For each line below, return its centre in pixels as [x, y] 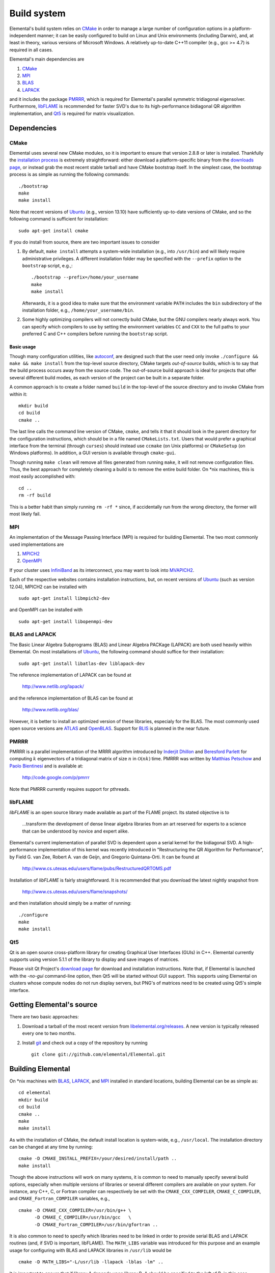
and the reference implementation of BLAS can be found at [71, 698]
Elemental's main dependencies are [47, 59]
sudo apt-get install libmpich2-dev [64, 598]
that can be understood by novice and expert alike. [76, 831]
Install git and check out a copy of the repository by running [85, 1043]
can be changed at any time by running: [51, 1147]
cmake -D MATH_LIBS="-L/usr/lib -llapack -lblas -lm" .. [91, 1262]
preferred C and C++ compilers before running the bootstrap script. [95, 334]
